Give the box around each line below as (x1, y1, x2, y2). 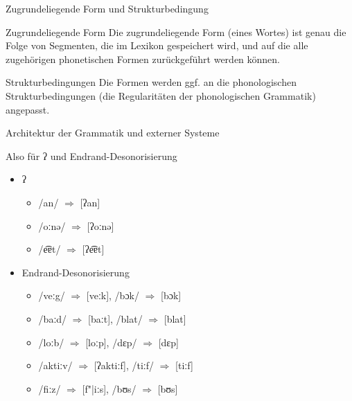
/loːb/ (38, 335, 64, 349)
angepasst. (6, 102, 50, 116)
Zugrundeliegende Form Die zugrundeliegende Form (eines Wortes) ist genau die (6, 24, 346, 39)
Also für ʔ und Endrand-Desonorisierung (6, 148, 177, 163)
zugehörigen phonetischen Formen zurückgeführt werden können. (6, 51, 281, 66)
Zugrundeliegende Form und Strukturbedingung (6, 1, 209, 15)
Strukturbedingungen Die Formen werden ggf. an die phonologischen (6, 75, 297, 89)
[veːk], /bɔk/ (86, 288, 139, 303)
